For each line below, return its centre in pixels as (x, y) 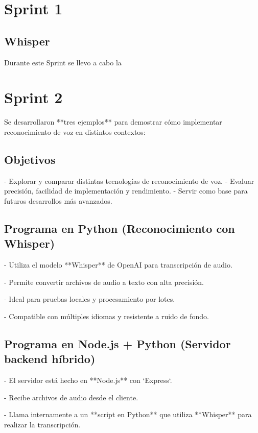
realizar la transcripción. (42, 424)
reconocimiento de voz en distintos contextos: (75, 131)
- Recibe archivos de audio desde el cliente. (71, 397)
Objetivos (30, 159)
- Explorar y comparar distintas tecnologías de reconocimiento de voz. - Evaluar (129, 181)
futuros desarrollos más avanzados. (58, 200)
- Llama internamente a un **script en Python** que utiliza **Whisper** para (128, 414)
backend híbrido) (50, 359)
